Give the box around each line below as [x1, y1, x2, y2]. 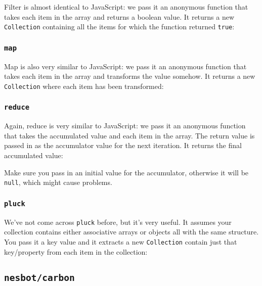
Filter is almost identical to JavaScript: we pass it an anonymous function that [4, 2, 248, 12]
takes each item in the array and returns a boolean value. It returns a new [4, 11, 235, 22]
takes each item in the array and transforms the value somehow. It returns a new [4, 71, 255, 81]
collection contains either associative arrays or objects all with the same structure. [4, 226, 259, 237]
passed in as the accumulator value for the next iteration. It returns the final [4, 140, 242, 151]
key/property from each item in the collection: [4, 246, 148, 257]
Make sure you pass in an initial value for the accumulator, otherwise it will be [4, 167, 249, 177]
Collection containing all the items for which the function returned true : [4, 21, 235, 32]
